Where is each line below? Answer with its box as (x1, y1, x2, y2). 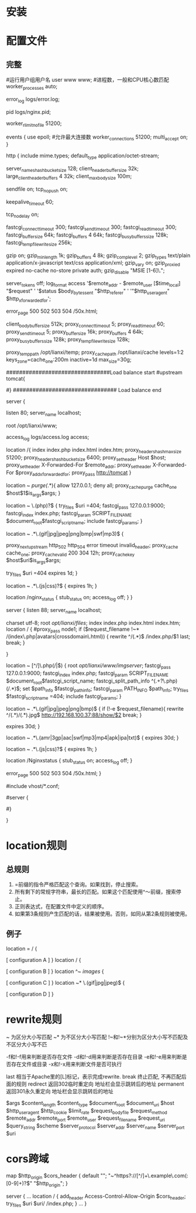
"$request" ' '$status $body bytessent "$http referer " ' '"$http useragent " (6, 287, 170, 296)
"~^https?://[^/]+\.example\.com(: (108, 1172, 188, 1179)
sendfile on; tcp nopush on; (6, 185, 68, 194)
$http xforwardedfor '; (6, 295, 51, 303)
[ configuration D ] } (6, 990, 54, 998)
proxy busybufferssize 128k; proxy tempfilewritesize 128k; (6, 336, 130, 344)
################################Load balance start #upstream (6, 369, 183, 376)
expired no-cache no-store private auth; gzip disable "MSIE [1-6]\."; (6, 267, 165, 275)
